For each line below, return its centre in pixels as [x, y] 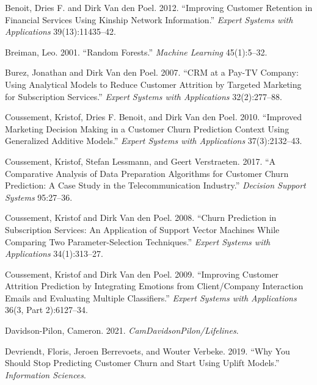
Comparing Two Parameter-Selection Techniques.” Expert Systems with [138, 241]
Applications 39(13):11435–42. [60, 31]
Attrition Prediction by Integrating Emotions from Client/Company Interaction [154, 286]
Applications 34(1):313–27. [54, 254]
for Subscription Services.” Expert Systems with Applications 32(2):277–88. [144, 96]
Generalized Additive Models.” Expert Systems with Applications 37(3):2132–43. [154, 141]
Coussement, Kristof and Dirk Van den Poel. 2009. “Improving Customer [142, 274]
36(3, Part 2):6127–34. [46, 310]
